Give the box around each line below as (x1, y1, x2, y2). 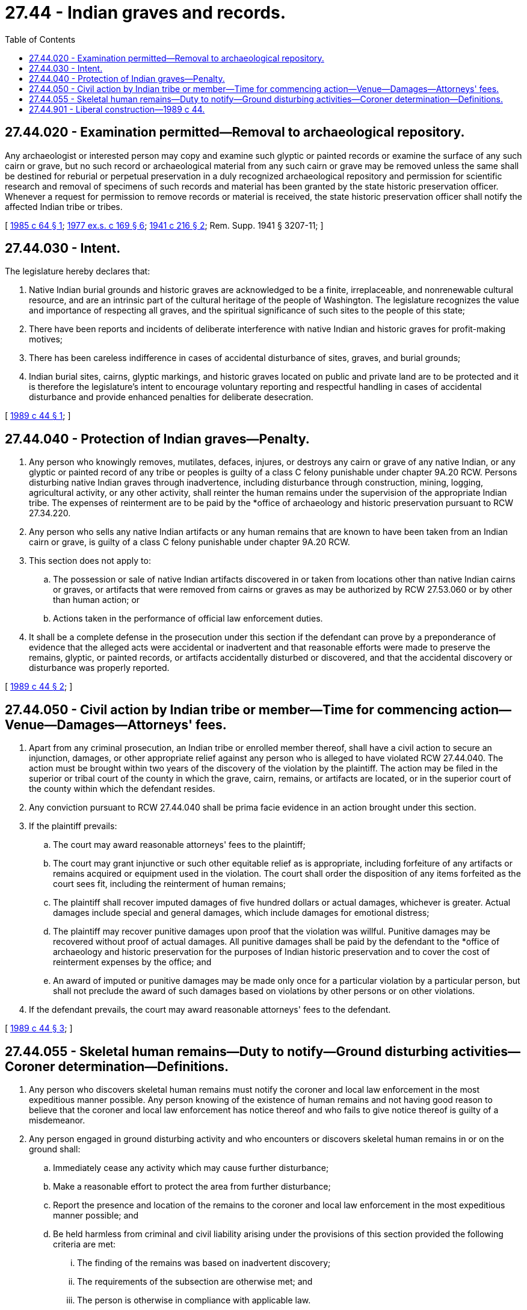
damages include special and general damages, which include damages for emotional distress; (53, 907, 430, 918)
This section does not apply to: (29, 555, 151, 566)
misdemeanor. (29, 1114, 85, 1125)
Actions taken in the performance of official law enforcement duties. (53, 613, 323, 624)
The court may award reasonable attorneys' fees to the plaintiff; (53, 839, 306, 850)
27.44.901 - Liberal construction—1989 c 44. (29, 104, 205, 114)
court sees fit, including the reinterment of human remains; (53, 879, 286, 889)
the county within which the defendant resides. (29, 783, 215, 794)
